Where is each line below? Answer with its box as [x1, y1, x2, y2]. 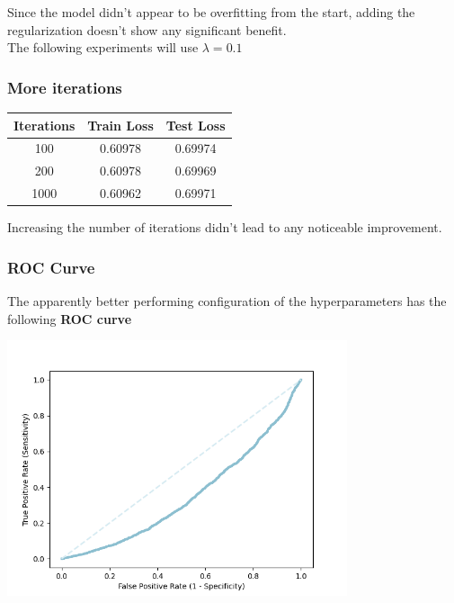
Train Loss [87, 115, 154, 134]
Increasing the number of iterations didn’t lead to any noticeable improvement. [7, 218, 442, 237]
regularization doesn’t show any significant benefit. [7, 20, 287, 39]
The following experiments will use [7, 38, 199, 57]
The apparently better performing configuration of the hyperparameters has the [7, 291, 447, 310]
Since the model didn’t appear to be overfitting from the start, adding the [7, 3, 415, 21]
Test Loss [165, 115, 226, 134]
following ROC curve [7, 309, 132, 328]
